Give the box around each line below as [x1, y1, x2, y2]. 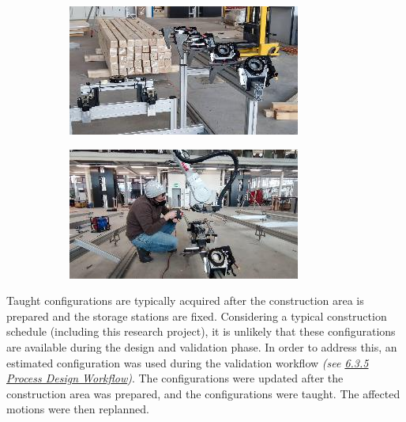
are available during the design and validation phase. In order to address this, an [6, 338, 397, 355]
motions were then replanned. [6, 401, 149, 417]
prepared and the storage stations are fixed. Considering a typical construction [6, 307, 387, 324]
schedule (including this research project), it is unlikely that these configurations [6, 323, 396, 340]
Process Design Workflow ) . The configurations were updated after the [6, 370, 344, 386]
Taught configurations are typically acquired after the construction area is [6, 292, 364, 309]
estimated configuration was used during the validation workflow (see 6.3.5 [6, 354, 369, 371]
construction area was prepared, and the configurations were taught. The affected [6, 385, 400, 401]
